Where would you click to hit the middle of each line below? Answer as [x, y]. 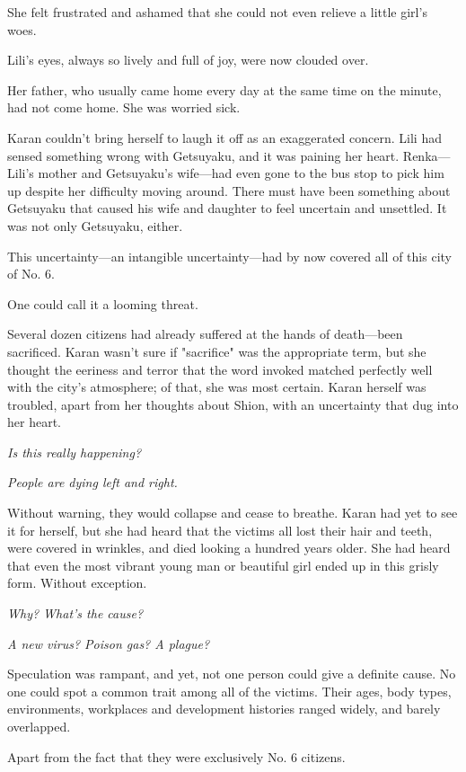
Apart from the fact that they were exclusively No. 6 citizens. [176, 756]
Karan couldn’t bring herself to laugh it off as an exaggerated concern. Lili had [224, 137]
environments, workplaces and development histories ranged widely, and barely [224, 709]
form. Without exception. [77, 583]
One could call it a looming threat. [103, 303]
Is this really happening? [75, 452]
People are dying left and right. [92, 482]
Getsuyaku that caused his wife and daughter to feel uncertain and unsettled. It [227, 208]
